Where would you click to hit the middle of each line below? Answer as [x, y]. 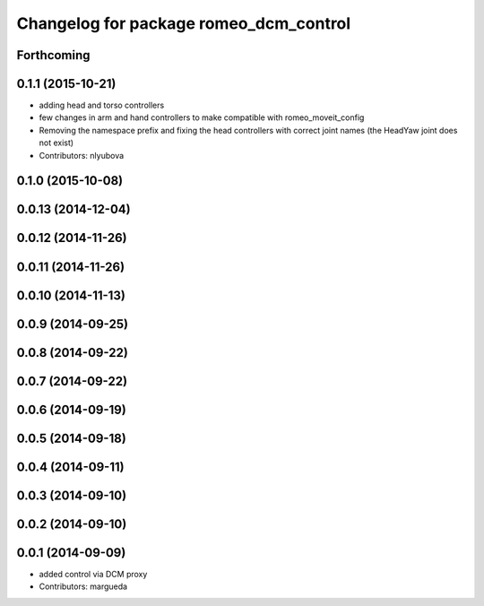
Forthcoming [53, 55]
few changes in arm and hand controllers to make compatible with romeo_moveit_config [202, 117]
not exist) [56, 143]
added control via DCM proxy [93, 574]
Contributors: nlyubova [82, 155]
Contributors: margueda [83, 586]
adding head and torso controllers [102, 105]
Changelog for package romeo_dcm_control [184, 23]
